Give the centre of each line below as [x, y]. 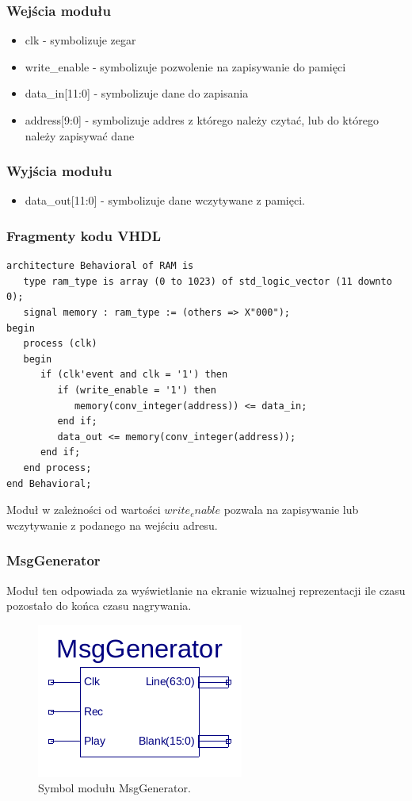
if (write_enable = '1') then [137, 390]
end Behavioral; [49, 483]
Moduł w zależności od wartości [84, 510]
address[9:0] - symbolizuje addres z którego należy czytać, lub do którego [202, 120]
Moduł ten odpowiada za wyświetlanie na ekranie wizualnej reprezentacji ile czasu [206, 590]
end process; [57, 468]
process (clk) [60, 344]
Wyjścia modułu [59, 171]
